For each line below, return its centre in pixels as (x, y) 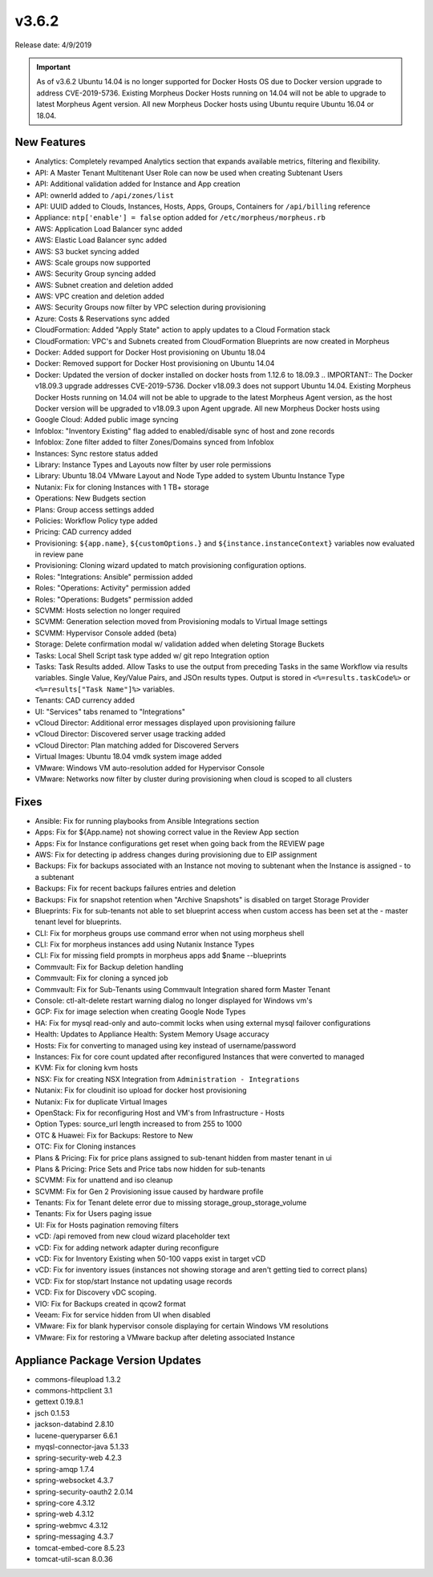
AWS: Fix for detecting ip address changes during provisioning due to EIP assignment (176, 854)
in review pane (59, 554)
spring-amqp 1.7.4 (65, 1469)
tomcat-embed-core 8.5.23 (80, 1547)
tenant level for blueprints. (78, 922)
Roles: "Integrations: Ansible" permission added (114, 577)
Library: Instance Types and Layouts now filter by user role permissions (153, 464)
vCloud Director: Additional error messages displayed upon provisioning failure (165, 723)
